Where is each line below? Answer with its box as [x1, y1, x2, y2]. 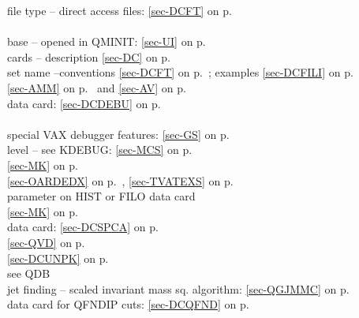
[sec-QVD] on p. [7, 234, 85, 250]
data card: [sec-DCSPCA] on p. [7, 219, 159, 235]
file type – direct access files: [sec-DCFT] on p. [7, 2, 232, 18]
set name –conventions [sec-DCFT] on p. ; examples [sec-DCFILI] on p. [7, 64, 353, 80]
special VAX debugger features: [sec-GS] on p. [7, 125, 230, 142]
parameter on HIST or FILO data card [7, 188, 196, 204]
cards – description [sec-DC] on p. [7, 48, 171, 65]
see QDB [7, 265, 50, 282]
